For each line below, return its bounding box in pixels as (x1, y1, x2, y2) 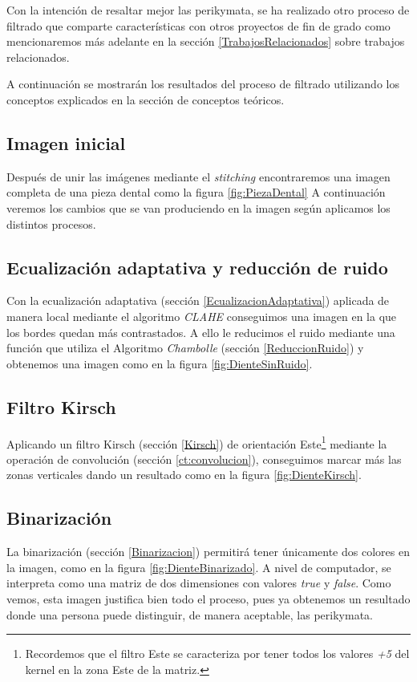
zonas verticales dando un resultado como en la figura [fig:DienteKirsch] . (6, 466, 362, 483)
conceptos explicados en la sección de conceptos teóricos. (6, 91, 285, 108)
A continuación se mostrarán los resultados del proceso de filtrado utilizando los (6, 75, 399, 92)
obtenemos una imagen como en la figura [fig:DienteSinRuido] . (6, 355, 313, 371)
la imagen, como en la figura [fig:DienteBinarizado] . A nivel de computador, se (6, 558, 391, 575)
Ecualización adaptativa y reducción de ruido (6, 254, 388, 279)
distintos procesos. (6, 215, 96, 232)
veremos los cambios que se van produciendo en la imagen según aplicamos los (6, 199, 391, 216)
